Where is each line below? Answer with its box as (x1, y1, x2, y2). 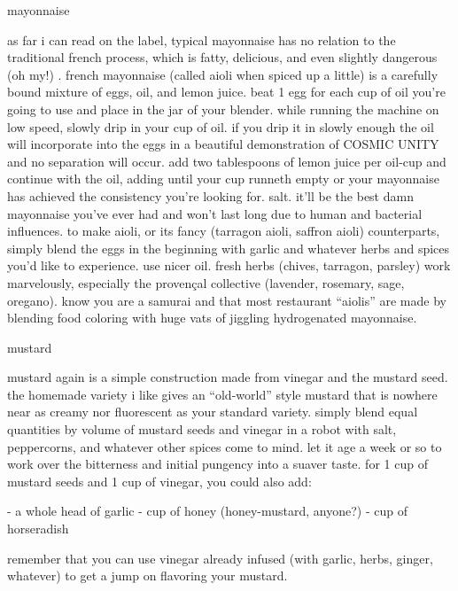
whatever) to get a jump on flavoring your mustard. (7, 566, 288, 585)
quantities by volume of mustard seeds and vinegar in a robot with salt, (7, 420, 397, 439)
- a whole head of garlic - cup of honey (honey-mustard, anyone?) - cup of (7, 502, 408, 520)
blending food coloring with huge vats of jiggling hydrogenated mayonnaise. (7, 308, 417, 327)
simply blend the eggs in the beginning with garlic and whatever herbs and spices (7, 238, 450, 257)
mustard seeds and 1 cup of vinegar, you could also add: (7, 471, 312, 490)
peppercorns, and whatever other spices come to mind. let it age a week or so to (7, 437, 442, 455)
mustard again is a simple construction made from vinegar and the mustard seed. (7, 368, 448, 386)
